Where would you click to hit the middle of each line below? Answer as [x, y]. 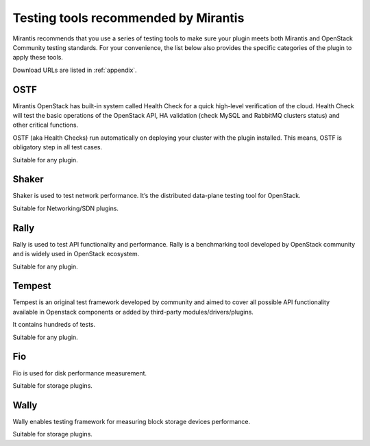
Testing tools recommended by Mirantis [128, 18]
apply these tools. [38, 58]
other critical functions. [46, 125]
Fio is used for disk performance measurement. [80, 373]
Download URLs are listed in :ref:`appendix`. [75, 70]
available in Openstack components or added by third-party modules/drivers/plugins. [133, 312]
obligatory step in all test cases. [58, 147]
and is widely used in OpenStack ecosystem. [76, 254]
